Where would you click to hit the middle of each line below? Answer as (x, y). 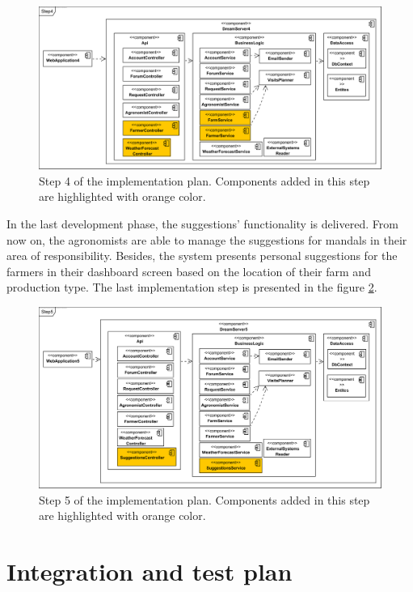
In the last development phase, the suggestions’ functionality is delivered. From (202, 224)
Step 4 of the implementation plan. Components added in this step (204, 180)
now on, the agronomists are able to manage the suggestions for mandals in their (207, 239)
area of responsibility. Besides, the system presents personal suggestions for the (202, 256)
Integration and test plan (150, 571)
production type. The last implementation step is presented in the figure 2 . (192, 287)
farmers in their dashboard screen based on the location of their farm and (189, 271)
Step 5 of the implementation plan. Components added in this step (204, 499)
